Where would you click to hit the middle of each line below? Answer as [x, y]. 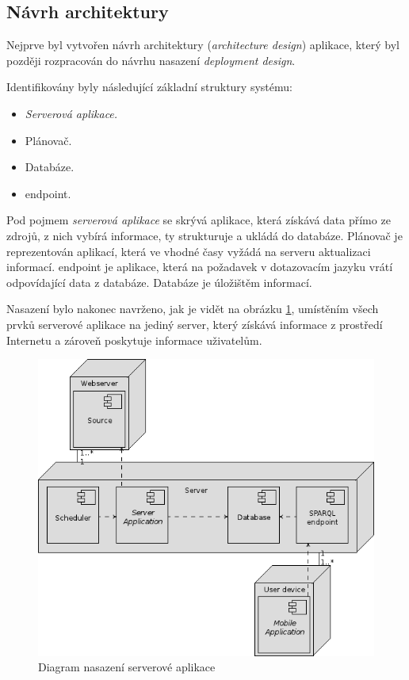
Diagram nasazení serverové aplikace [127, 667]
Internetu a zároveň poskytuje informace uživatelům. [134, 340]
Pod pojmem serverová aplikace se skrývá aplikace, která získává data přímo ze [199, 220]
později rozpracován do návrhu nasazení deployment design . [151, 60]
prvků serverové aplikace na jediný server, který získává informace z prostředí [195, 324]
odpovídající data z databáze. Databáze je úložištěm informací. [159, 282]
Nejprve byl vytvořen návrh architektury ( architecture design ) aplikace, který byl [203, 45]
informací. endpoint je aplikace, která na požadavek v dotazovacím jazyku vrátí [200, 267]
